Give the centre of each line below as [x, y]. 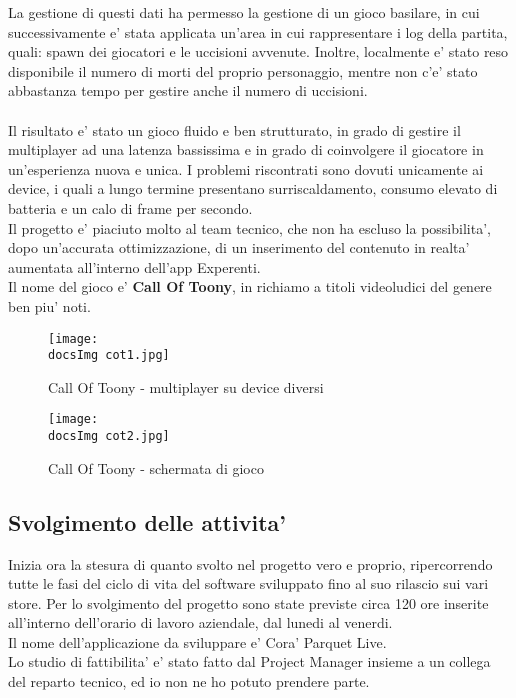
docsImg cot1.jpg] [109, 355]
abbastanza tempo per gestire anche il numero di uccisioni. [188, 90]
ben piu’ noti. [49, 305]
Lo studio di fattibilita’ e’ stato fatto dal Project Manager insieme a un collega [249, 661]
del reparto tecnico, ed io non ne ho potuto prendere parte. [189, 681]
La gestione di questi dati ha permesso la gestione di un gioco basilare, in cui [244, 12]
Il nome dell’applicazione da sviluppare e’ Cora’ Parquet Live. [197, 641]
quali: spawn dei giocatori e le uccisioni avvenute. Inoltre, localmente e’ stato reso [258, 51]
